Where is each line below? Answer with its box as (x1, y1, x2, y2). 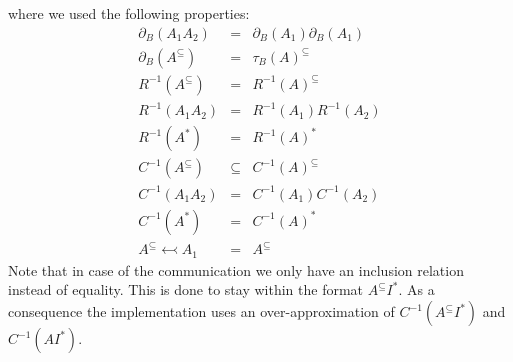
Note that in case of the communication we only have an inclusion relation (8, 259, 464, 280)
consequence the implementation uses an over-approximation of (8, 301, 395, 322)
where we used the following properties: (8, 3, 250, 23)
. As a (398, 279, 435, 300)
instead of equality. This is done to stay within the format (8, 279, 364, 300)
